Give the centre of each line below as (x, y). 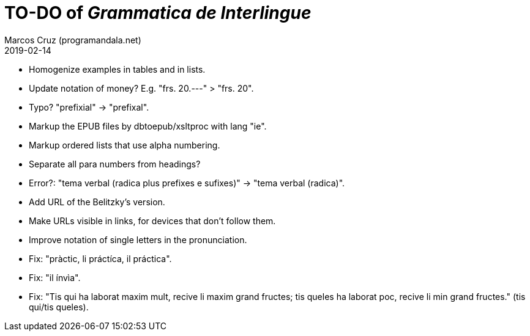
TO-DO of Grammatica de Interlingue (158, 13)
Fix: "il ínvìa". (55, 277)
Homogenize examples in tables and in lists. (117, 69)
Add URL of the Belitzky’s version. (97, 202)
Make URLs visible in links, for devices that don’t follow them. (152, 221)
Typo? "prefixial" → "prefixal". (89, 107)
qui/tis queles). (59, 307)
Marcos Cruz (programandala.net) (73, 40)
